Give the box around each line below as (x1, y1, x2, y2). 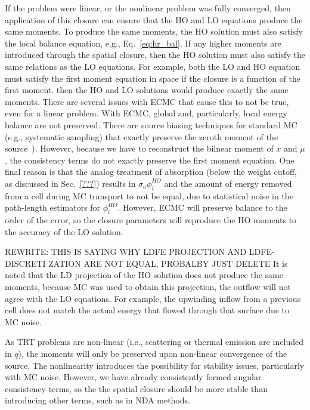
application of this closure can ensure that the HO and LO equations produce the (5, 13, 303, 26)
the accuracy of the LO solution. (5, 225, 123, 238)
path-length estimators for (5, 201, 101, 214)
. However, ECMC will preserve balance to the (117, 201, 287, 214)
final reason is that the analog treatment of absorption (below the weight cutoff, (5, 165, 297, 178)
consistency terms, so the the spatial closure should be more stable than (5, 382, 268, 394)
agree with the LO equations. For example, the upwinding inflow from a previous (5, 292, 301, 304)
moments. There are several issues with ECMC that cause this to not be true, (5, 95, 289, 107)
